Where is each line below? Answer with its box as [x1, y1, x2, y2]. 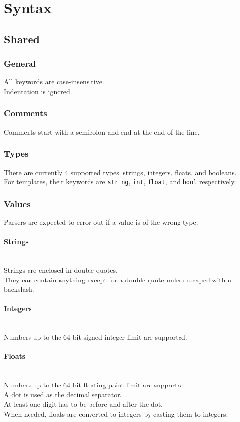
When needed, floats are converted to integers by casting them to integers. [4, 408, 228, 419]
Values [4, 197, 30, 210]
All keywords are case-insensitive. [4, 76, 104, 87]
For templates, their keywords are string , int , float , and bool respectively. [4, 176, 236, 187]
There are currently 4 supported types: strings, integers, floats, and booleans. [4, 167, 237, 177]
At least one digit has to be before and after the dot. [4, 399, 163, 409]
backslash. [4, 284, 34, 294]
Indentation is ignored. [4, 86, 72, 96]
